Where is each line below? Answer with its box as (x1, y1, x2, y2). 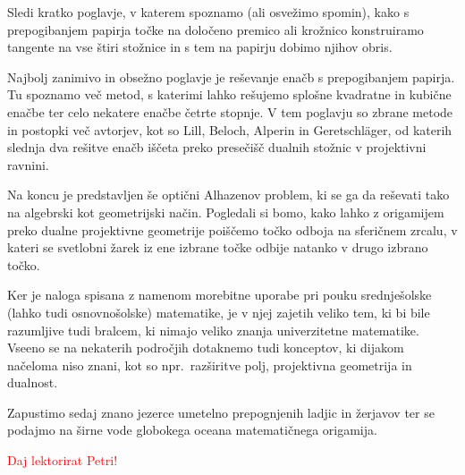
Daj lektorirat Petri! (7, 451, 118, 470)
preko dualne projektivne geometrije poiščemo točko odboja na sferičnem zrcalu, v (7, 220, 458, 239)
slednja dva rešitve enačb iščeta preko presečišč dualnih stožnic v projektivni (7, 138, 427, 157)
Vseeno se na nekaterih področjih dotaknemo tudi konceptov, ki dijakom (7, 338, 404, 357)
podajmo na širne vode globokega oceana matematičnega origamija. (7, 420, 377, 439)
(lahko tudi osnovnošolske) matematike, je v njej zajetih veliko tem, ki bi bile (7, 302, 430, 321)
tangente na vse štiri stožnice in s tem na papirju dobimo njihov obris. (7, 38, 393, 56)
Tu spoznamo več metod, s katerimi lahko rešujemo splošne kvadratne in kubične (7, 85, 452, 104)
